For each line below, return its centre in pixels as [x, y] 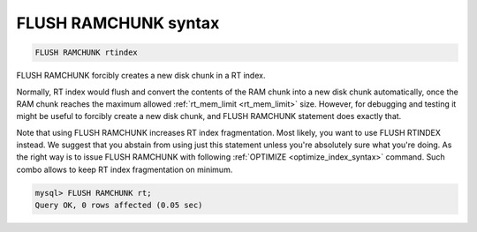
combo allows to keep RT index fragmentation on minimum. [125, 169]
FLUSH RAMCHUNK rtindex [87, 52]
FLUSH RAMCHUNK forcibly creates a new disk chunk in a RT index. [141, 76]
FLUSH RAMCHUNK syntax [118, 23]
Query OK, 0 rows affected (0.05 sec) [119, 206]
